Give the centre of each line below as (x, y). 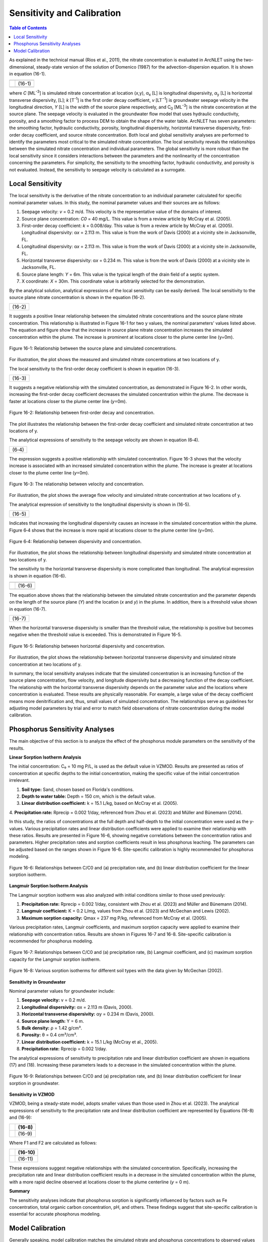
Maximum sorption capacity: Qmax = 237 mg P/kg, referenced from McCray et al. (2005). (115, 918)
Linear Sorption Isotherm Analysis (45, 757)
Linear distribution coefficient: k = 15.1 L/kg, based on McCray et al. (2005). (100, 803)
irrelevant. (19, 780)
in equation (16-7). (28, 609)
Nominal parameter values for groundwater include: (62, 991)
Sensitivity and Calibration (65, 13)
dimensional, (22, 67)
